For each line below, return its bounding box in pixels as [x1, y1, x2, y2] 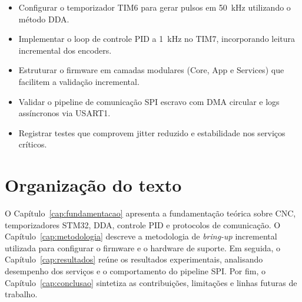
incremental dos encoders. [18, 44, 112, 56]
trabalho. [5, 288, 38, 300]
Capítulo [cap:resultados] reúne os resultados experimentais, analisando [5, 253, 263, 265]
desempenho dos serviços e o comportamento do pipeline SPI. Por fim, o [5, 265, 266, 277]
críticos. [18, 138, 47, 150]
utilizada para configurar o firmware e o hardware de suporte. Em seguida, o [5, 241, 281, 254]
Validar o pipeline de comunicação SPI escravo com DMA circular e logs [18, 95, 280, 107]
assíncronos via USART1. [18, 107, 111, 119]
